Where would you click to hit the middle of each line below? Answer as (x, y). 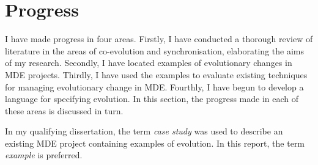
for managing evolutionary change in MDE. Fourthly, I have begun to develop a (154, 86)
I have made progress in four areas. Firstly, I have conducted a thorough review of (159, 39)
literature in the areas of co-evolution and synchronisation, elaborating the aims (154, 50)
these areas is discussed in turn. (64, 110)
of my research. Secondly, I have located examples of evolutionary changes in (149, 63)
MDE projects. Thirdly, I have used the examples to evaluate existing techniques (156, 74)
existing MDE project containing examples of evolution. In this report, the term (155, 143)
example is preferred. (44, 155)
